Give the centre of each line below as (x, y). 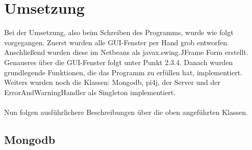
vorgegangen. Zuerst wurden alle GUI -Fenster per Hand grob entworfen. (117, 42)
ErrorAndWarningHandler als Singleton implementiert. (90, 92)
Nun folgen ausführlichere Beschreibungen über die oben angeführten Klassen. (126, 112)
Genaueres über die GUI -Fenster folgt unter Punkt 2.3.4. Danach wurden (119, 62)
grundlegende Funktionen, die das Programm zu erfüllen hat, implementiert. (123, 72)
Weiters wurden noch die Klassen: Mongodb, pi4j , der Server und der (112, 82)
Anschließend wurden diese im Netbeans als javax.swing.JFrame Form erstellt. (126, 52)
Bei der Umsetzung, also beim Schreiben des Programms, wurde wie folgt (119, 32)
